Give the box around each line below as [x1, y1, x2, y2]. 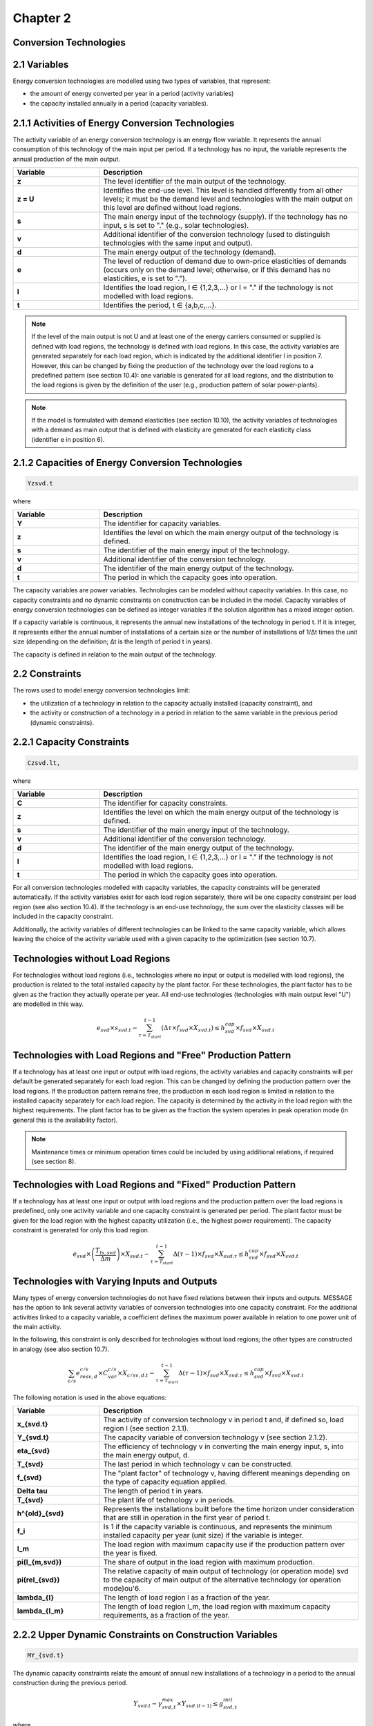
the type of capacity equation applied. [103, 1477, 227, 1487]
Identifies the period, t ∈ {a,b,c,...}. [103, 300, 217, 310]
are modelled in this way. [12, 1000, 84, 1008]
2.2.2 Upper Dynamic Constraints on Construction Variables [12, 1629, 278, 1640]
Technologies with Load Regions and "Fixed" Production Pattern [12, 1179, 296, 1190]
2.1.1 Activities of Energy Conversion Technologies [12, 117, 235, 129]
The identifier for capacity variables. [103, 518, 222, 528]
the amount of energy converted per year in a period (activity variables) [30, 90, 234, 98]
